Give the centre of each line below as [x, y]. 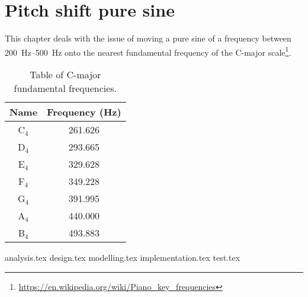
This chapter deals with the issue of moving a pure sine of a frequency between [148, 38]
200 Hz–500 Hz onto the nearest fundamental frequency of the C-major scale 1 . [148, 51]
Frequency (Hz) [84, 111]
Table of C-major [65, 74]
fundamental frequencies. [65, 88]
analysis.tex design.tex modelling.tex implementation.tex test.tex [123, 257]
